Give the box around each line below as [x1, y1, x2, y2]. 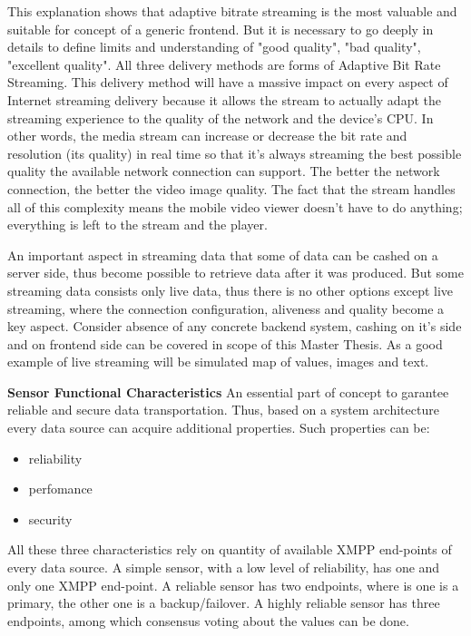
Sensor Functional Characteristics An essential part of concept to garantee [7, 382, 449, 401]
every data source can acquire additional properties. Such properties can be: [7, 418, 430, 437]
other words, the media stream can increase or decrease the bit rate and [7, 126, 407, 145]
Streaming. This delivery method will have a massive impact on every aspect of [7, 73, 448, 92]
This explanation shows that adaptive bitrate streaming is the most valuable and [7, 2, 457, 20]
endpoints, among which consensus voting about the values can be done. [7, 611, 409, 630]
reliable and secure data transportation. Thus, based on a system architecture [7, 400, 439, 419]
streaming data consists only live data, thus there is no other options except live [7, 280, 454, 299]
